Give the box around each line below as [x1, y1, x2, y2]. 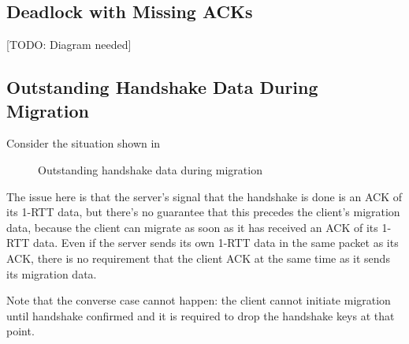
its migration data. [6, 265, 97, 282]
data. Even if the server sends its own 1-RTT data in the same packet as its [33, 234, 399, 251]
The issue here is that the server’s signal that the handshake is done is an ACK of [6, 188, 403, 204]
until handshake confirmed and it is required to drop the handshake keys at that [6, 307, 395, 323]
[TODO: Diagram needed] [6, 36, 132, 53]
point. [6, 323, 35, 339]
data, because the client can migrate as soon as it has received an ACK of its [6, 219, 378, 235]
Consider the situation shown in [6, 135, 161, 151]
